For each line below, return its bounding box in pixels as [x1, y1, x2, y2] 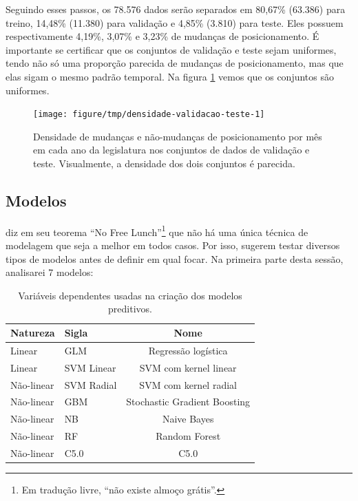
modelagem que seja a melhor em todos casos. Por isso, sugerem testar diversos [6, 238, 340, 253]
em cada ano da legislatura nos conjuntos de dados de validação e [33, 142, 310, 157]
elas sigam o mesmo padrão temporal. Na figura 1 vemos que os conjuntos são [6, 69, 334, 83]
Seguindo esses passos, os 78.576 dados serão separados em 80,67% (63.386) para [6, 2, 346, 16]
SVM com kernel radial [139, 377, 237, 392]
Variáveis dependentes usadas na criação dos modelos [18, 288, 242, 302]
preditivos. [108, 301, 152, 316]
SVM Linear [64, 360, 116, 374]
